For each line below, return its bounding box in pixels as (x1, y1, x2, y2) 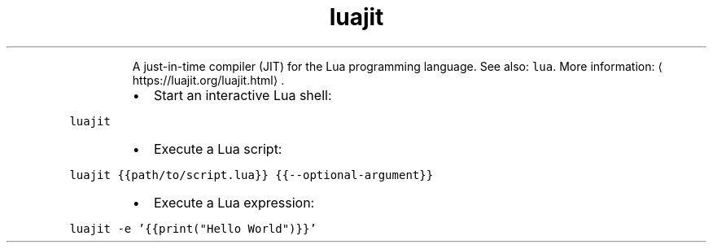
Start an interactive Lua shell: (153, 86, 332, 103)
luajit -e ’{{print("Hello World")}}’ (69, 221, 317, 235)
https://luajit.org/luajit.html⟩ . (132, 72, 285, 87)
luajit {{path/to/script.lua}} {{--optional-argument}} (69, 168, 434, 181)
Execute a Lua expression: (153, 194, 315, 211)
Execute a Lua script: (153, 140, 282, 157)
